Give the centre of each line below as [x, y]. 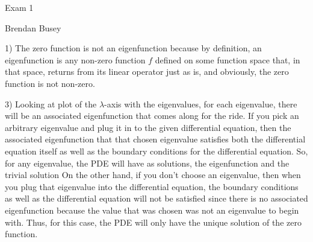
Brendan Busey [33, 27]
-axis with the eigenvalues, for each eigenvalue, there [201, 103]
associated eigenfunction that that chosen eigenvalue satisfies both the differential [155, 139]
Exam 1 [19, 7]
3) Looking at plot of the [51, 103]
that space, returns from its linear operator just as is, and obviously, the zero [147, 72]
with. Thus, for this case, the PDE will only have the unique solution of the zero [153, 222]
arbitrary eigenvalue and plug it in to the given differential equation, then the [148, 127]
